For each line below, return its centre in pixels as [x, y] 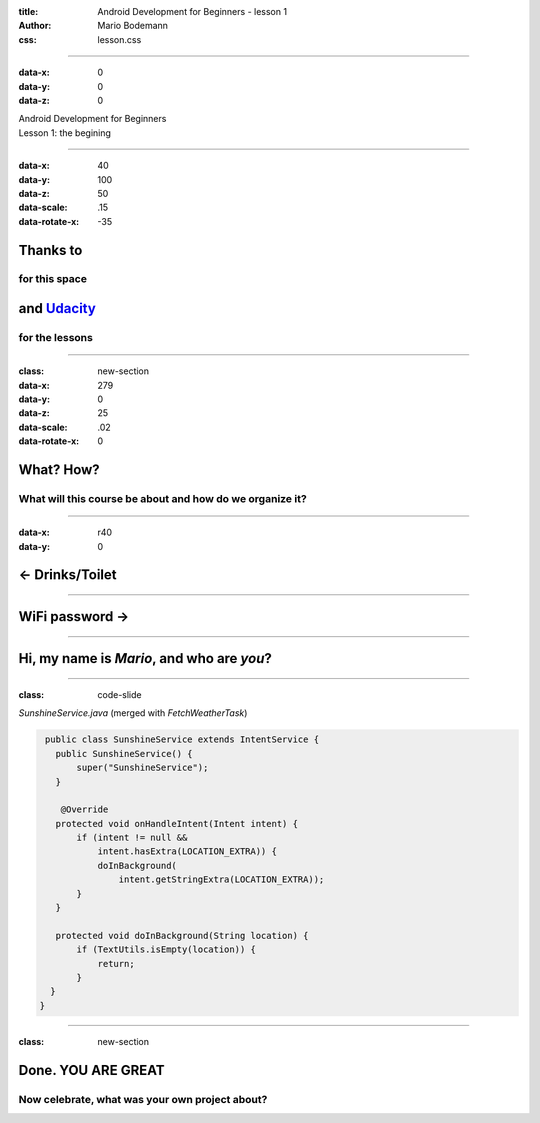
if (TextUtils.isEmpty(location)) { [166, 949]
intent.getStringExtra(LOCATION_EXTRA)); [221, 879]
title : [28, 11]
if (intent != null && [132, 838]
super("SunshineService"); [142, 768]
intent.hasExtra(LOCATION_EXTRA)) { [187, 851]
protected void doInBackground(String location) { [182, 935]
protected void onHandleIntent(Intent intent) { [177, 823]
